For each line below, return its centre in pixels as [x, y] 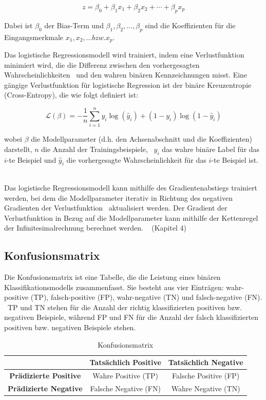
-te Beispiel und [31, 159]
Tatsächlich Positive [125, 362]
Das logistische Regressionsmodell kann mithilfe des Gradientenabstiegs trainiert [131, 187]
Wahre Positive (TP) [126, 376]
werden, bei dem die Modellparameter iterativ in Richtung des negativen [118, 197]
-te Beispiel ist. [235, 159]
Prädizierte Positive [45, 376]
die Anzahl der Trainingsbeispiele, [94, 149]
